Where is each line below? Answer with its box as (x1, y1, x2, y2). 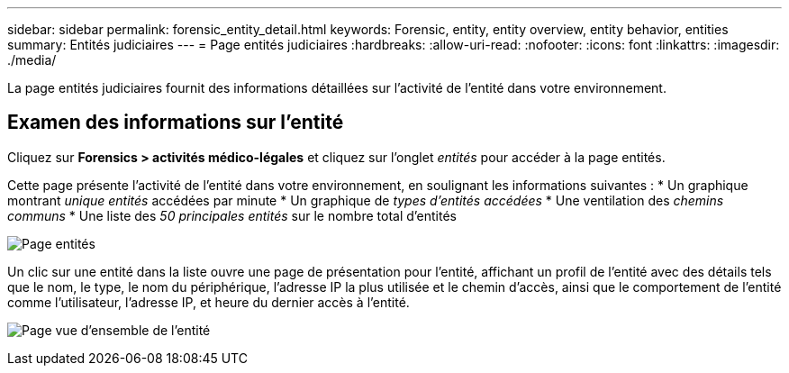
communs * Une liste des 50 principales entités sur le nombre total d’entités (7, 207, 458, 223)
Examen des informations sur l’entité (7, 111, 344, 134)
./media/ (7, 52, 57, 68)
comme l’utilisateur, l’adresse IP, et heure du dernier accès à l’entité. (7, 294, 410, 310)
